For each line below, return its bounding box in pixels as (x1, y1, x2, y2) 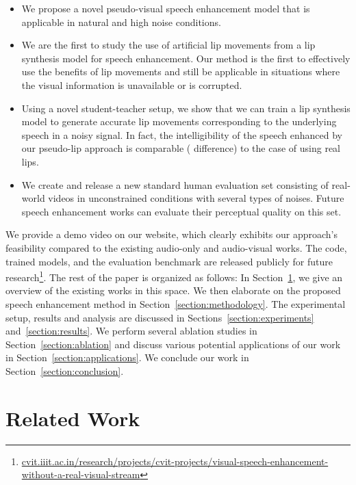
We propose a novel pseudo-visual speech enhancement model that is (21, 1, 310, 15)
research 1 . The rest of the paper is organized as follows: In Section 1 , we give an (5, 268, 343, 284)
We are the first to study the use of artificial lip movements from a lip (21, 38, 316, 52)
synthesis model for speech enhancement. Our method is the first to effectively (21, 51, 351, 65)
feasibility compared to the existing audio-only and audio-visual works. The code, (5, 240, 347, 254)
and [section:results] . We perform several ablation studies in (5, 324, 257, 338)
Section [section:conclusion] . (5, 363, 124, 378)
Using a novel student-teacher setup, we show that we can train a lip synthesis (21, 101, 351, 115)
